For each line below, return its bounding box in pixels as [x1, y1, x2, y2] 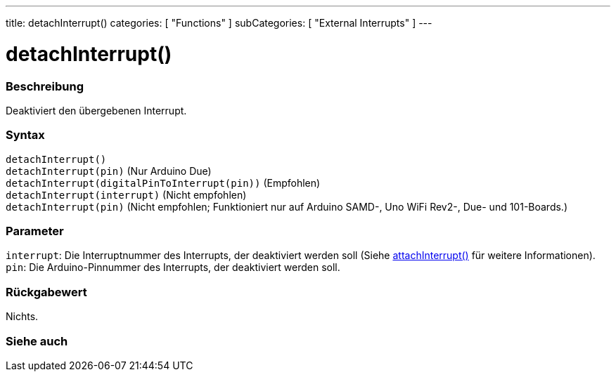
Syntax [6, 128, 45, 143]
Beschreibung [6, 79, 84, 93]
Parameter [6, 224, 64, 238]
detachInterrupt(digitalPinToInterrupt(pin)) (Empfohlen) [6, 176, 321, 189]
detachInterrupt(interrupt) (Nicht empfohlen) [6, 188, 247, 201]
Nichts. [6, 310, 39, 323]
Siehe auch [6, 333, 68, 348]
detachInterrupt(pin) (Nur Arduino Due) [6, 164, 212, 177]
